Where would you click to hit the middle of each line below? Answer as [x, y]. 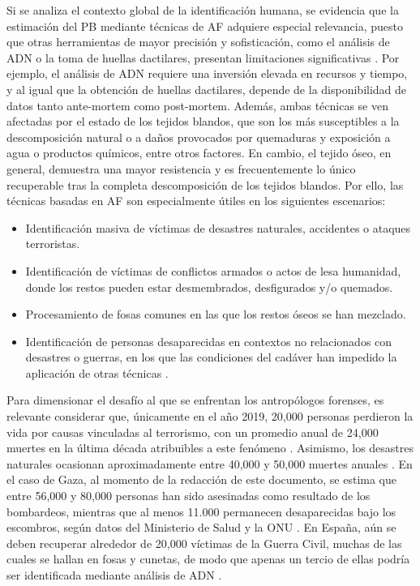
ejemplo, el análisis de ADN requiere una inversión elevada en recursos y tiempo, [207, 73]
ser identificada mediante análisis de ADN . [114, 575]
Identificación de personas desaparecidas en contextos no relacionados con [209, 341]
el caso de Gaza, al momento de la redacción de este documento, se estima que [201, 479]
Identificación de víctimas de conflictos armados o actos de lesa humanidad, [213, 270]
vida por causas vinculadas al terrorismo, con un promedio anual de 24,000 [193, 432]
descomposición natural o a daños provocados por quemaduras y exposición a [199, 137]
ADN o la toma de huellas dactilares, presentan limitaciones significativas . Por [203, 57]
